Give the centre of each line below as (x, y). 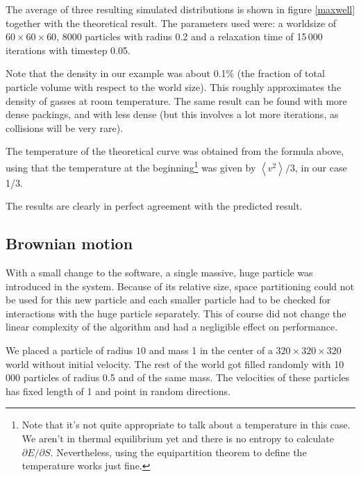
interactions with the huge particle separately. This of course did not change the (176, 313)
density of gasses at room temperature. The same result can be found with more (176, 100)
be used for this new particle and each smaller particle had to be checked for (168, 300)
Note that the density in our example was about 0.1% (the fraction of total (165, 73)
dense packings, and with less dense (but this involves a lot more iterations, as (172, 114)
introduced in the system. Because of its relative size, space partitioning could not (180, 286)
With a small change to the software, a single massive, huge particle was (159, 272)
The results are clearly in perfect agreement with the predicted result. (154, 206)
